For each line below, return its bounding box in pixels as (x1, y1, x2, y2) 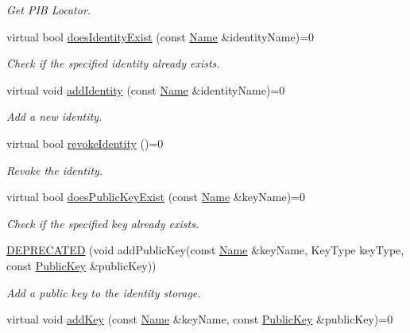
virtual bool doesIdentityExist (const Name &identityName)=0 (6, 28, 315, 45)
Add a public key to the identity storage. (6, 284, 201, 300)
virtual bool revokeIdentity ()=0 (6, 134, 164, 151)
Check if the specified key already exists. (6, 215, 199, 231)
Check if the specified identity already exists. (6, 55, 220, 72)
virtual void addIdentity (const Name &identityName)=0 (6, 81, 285, 98)
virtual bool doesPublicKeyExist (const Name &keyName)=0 (6, 188, 305, 205)
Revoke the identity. (6, 161, 103, 178)
